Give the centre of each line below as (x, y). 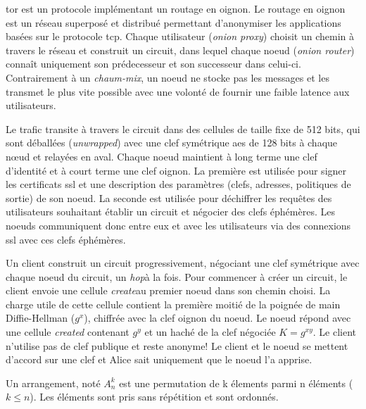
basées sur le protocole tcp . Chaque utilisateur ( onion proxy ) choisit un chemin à (180, 36)
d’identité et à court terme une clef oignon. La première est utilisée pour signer (176, 170)
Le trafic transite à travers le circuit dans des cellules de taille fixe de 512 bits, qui (183, 128)
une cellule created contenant (68, 332)
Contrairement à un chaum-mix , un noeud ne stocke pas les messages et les (168, 77)
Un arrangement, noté (53, 383)
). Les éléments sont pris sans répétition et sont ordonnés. (154, 397)
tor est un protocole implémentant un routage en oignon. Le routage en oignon (176, 8)
